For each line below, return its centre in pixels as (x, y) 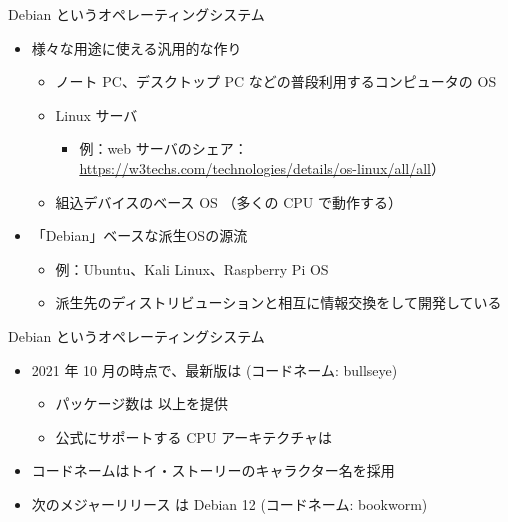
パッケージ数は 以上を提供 (141, 403)
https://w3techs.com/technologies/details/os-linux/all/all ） (262, 167)
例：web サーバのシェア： (163, 148)
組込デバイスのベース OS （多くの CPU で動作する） (228, 201)
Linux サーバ (96, 114)
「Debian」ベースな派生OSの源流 (139, 235)
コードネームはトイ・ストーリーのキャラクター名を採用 (213, 470)
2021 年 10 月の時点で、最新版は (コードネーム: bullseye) (214, 369)
